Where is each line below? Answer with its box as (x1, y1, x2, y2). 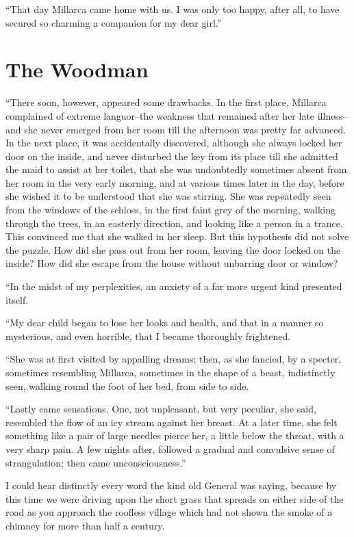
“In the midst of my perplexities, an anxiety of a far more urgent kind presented (5, 279, 342, 293)
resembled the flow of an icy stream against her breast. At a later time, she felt (5, 415, 338, 429)
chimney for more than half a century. (5, 518, 165, 532)
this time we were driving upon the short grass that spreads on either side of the (5, 491, 344, 506)
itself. (5, 292, 29, 306)
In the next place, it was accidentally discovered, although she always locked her (5, 135, 342, 150)
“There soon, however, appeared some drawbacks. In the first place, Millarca (5, 95, 327, 109)
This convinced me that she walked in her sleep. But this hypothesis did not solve (5, 229, 349, 244)
